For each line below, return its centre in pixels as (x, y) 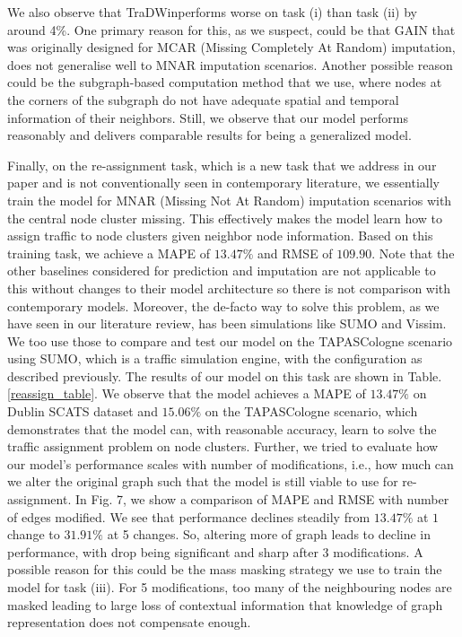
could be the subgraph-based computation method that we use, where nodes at (225, 82)
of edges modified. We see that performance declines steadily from (189, 516)
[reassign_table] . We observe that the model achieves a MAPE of (187, 393)
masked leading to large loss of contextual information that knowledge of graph (225, 604)
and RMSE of (295, 253)
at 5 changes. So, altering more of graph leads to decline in (269, 534)
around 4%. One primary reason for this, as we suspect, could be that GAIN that (231, 29)
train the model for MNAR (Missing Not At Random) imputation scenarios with (230, 200)
